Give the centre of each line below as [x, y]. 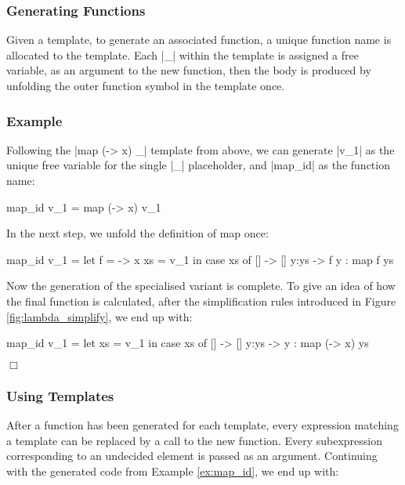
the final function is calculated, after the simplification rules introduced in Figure [201, 300]
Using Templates [60, 395]
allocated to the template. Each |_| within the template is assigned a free [183, 54]
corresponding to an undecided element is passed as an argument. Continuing [192, 456]
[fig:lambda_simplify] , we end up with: [99, 316]
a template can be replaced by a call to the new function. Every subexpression [195, 440]
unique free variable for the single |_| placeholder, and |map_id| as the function [198, 165]
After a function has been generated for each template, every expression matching [202, 424]
